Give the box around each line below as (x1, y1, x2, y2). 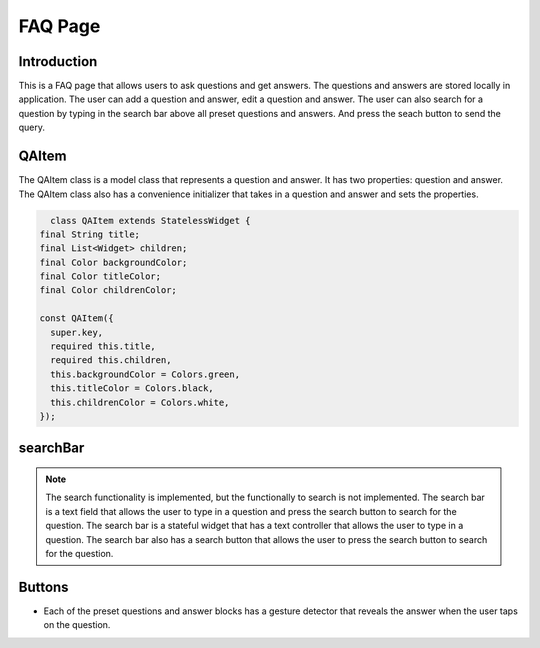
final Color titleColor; (39, 271, 162, 282)
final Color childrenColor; (39, 285, 177, 296)
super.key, (50, 326, 104, 338)
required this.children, (50, 355, 172, 366)
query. (18, 121, 45, 134)
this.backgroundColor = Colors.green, (50, 368, 240, 380)
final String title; (39, 228, 140, 240)
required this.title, (50, 341, 157, 352)
